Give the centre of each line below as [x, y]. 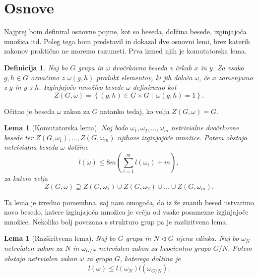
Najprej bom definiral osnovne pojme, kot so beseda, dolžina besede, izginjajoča [125, 31]
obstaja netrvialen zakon [41, 258]
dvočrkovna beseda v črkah [152, 67]
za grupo [99, 258]
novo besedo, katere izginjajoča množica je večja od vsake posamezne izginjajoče [126, 212]
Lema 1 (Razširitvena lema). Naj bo [60, 238]
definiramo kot [155, 87]
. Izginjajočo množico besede [81, 87]
